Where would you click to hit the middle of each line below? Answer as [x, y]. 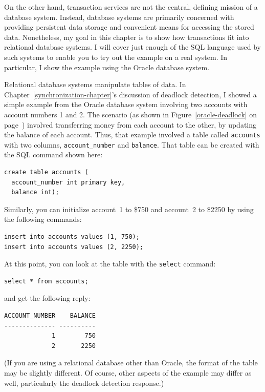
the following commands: [43, 219]
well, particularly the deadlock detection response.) [84, 383]
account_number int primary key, [68, 182]
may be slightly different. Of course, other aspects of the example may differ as [128, 373]
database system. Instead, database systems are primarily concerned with [119, 17]
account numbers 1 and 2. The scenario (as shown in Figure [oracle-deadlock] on [131, 114]
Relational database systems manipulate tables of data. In [95, 84]
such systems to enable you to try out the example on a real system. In [116, 57]
